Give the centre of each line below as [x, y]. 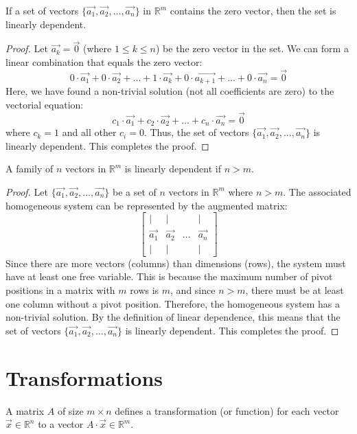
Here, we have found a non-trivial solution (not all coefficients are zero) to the [170, 91]
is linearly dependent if [173, 169]
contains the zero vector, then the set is [253, 10]
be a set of [134, 191]
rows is [145, 290]
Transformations [84, 377]
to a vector [61, 424]
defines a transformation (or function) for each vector [227, 410]
